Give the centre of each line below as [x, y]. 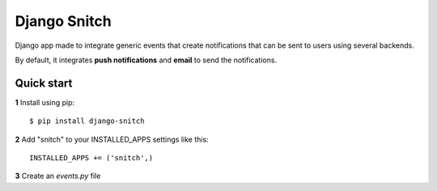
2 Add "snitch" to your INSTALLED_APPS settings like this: [112, 139]
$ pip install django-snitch [87, 121]
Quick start [44, 83]
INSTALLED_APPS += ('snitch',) [91, 158]
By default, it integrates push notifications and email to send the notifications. [146, 60]
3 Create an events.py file [58, 176]
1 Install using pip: [45, 102]
